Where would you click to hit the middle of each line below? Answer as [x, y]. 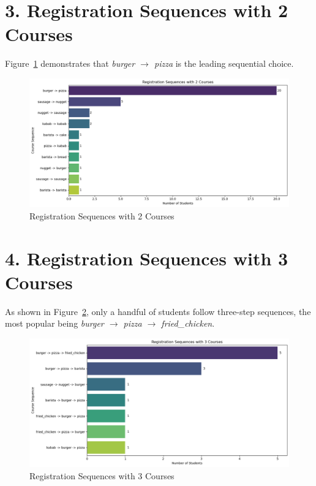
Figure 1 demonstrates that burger [70, 63]
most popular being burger [55, 323]
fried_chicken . [188, 323]
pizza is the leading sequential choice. [224, 63]
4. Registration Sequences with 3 [147, 258]
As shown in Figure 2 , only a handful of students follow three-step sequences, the [158, 311]
